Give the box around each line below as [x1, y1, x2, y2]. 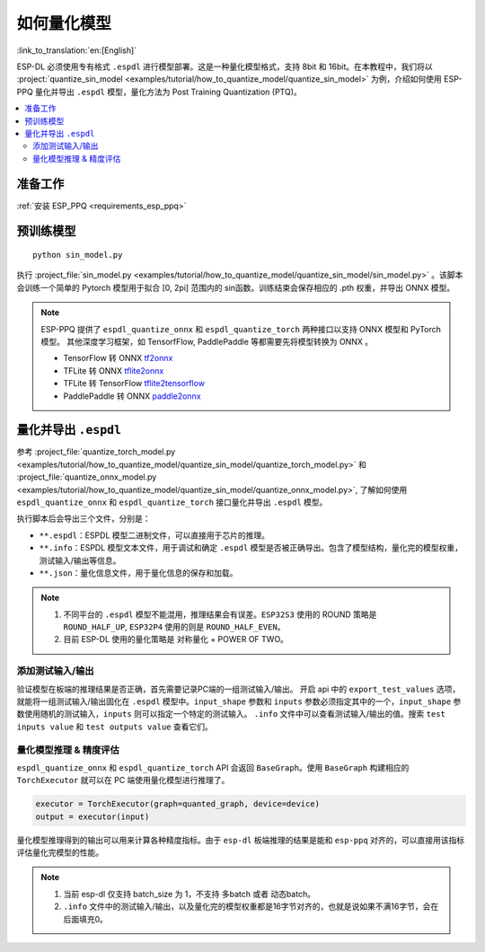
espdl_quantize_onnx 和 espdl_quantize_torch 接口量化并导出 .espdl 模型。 [16, 497, 328, 507]
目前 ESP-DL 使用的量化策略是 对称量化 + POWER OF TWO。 [63, 634, 289, 645]
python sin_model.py [32, 250, 123, 260]
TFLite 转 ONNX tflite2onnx [63, 365, 164, 376]
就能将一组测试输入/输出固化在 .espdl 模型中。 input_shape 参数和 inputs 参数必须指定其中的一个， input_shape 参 [16, 696, 462, 707]
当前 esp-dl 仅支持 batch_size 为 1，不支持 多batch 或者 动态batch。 [63, 888, 316, 899]
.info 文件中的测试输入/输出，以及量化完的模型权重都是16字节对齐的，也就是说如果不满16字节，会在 [63, 901, 439, 912]
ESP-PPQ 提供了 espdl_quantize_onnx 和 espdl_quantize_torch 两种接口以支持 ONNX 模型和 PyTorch [40, 323, 442, 334]
